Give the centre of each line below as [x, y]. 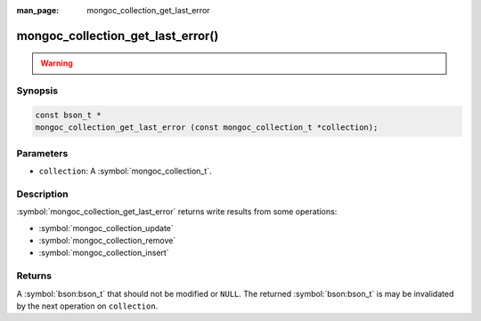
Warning [57, 63]
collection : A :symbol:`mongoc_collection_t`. [126, 171]
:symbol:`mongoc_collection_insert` [104, 253]
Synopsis [37, 91]
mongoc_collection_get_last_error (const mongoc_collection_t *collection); [207, 128]
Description [42, 194]
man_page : [38, 10]
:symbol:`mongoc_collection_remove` [107, 241]
